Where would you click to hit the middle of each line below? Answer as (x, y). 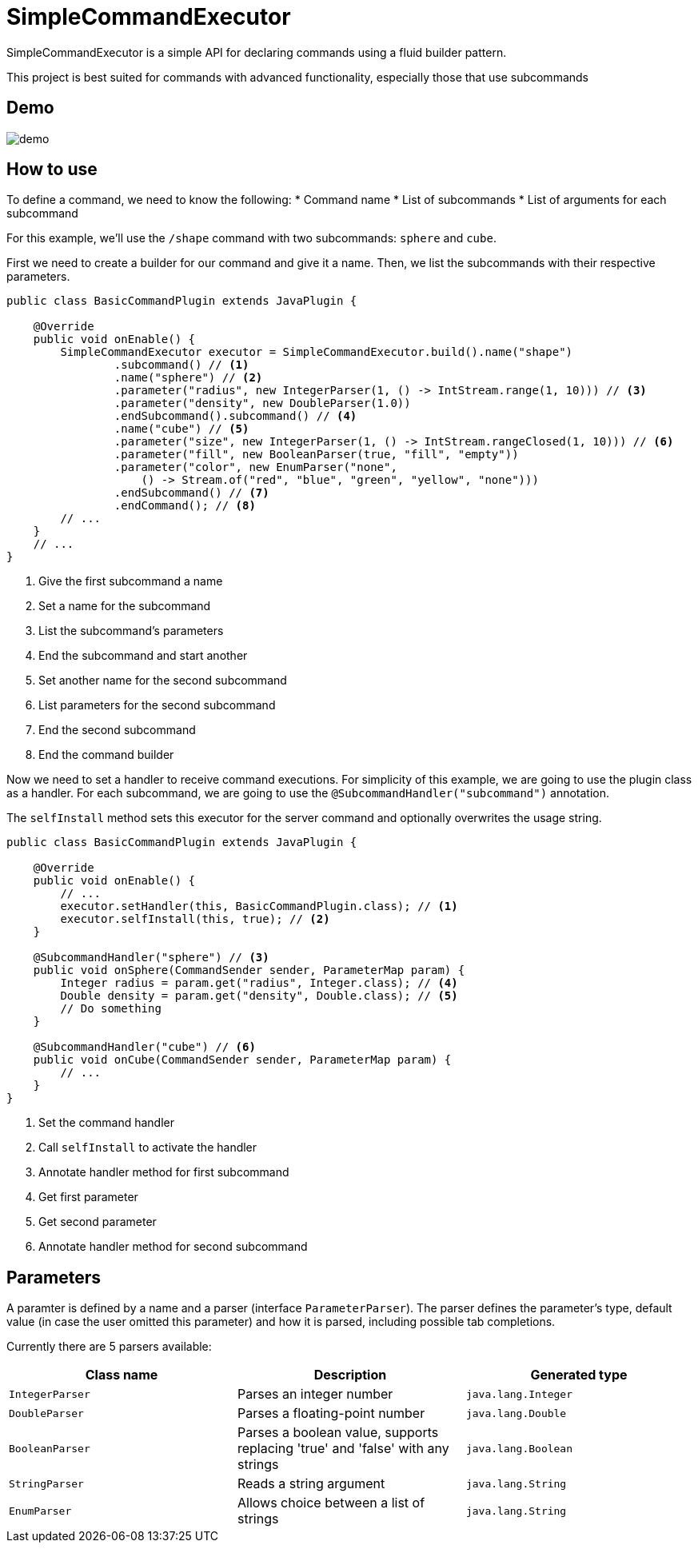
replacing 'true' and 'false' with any (343, 1449)
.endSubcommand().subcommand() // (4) (235, 416)
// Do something (111, 1009)
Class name (122, 1375)
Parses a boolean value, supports (338, 1433)
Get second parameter (98, 1222)
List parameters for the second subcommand (157, 705)
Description (350, 1375)
